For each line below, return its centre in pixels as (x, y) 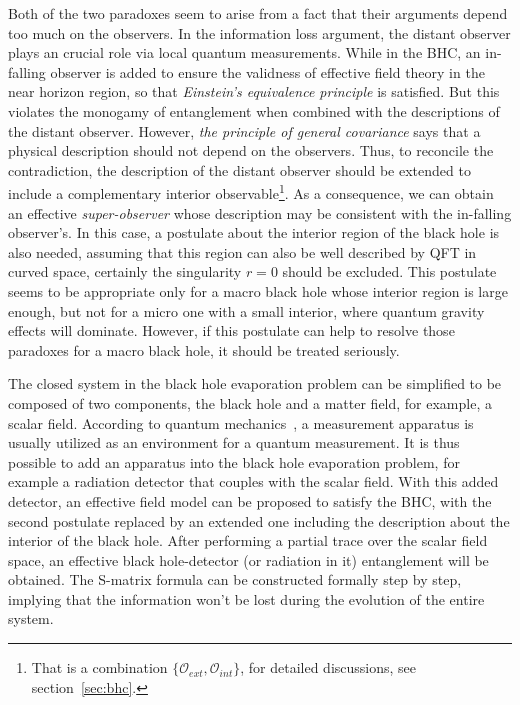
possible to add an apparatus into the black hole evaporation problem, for (234, 461)
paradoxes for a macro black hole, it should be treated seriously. (204, 349)
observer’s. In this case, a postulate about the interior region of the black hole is (254, 232)
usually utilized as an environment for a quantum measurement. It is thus (234, 442)
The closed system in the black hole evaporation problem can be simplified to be (255, 383)
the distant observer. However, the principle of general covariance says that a (244, 130)
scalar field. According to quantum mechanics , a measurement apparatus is (241, 422)
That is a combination (99, 667)
